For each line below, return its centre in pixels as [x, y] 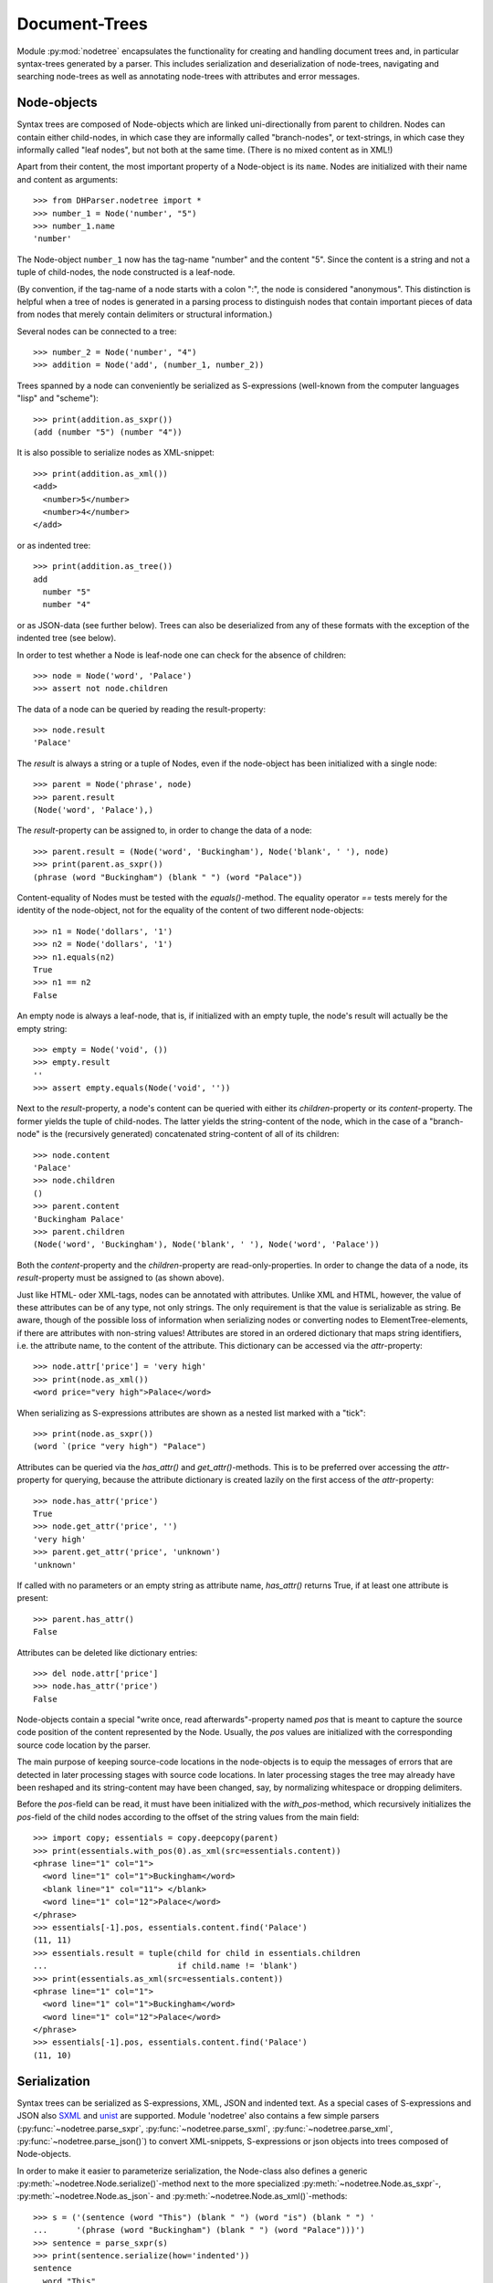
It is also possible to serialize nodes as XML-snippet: [115, 453]
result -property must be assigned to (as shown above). [121, 1278]
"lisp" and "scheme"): [58, 398]
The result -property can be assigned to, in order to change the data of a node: [164, 830]
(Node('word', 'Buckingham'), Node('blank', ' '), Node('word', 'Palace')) [206, 1245]
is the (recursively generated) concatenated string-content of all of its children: [190, 1134]
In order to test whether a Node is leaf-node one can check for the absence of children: [182, 655]
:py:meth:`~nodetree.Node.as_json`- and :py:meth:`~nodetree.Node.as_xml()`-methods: [182, 2196]
